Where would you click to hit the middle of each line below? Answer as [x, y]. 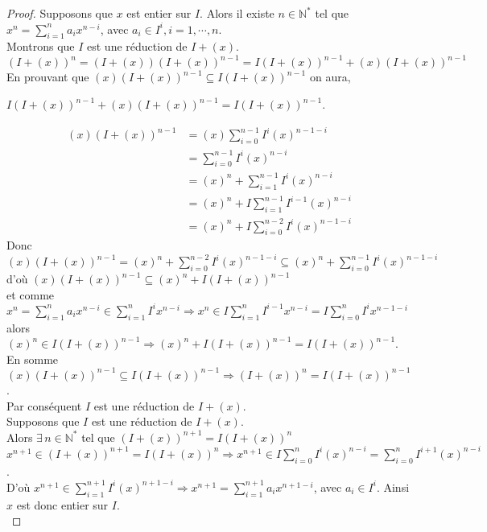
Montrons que [41, 46]
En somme [33, 359]
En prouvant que [48, 77]
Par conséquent [44, 405]
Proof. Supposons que [60, 13]
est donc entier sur [62, 504]
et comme [31, 294]
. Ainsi [393, 487]
